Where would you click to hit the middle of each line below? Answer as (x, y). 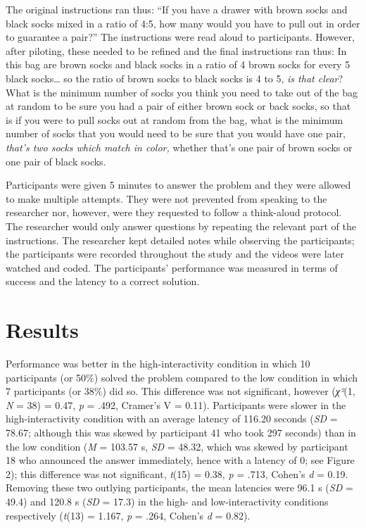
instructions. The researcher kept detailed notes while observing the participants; (180, 240)
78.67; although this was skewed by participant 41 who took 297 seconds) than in (181, 432)
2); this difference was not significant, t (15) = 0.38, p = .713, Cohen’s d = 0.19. (177, 473)
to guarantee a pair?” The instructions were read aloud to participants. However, (180, 37)
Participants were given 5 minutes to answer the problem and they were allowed (178, 185)
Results (42, 330)
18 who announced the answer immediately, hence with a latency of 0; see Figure (180, 460)
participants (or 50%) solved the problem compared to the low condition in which (182, 377)
